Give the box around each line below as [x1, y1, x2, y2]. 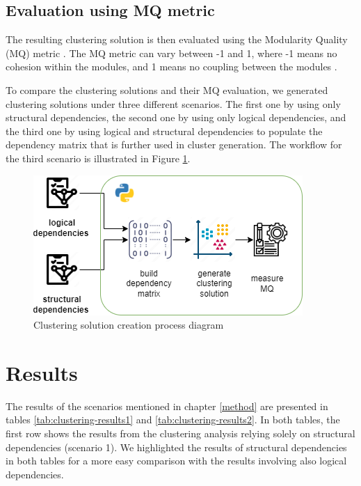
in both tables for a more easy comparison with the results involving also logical [6, 453, 347, 468]
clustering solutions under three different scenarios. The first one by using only [6, 96, 341, 111]
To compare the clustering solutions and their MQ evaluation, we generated [6, 82, 328, 97]
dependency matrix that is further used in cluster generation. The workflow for [6, 137, 342, 152]
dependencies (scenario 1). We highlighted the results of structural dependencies [6, 439, 347, 454]
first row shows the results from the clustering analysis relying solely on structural [6, 426, 355, 441]
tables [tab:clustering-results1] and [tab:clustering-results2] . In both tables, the [6, 412, 340, 427]
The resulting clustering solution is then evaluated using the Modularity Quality [6, 32, 348, 47]
